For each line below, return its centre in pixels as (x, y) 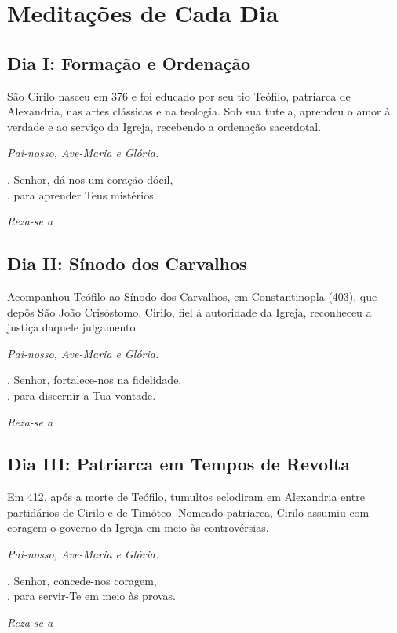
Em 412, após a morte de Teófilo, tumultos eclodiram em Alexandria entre (186, 497)
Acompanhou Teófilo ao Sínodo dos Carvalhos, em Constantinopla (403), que (192, 296)
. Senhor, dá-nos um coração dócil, (90, 179)
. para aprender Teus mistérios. (82, 194)
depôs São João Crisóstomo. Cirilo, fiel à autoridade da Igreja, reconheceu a (189, 311)
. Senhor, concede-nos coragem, (82, 580)
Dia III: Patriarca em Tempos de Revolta (179, 464)
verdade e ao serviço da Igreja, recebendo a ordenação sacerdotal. (164, 126)
